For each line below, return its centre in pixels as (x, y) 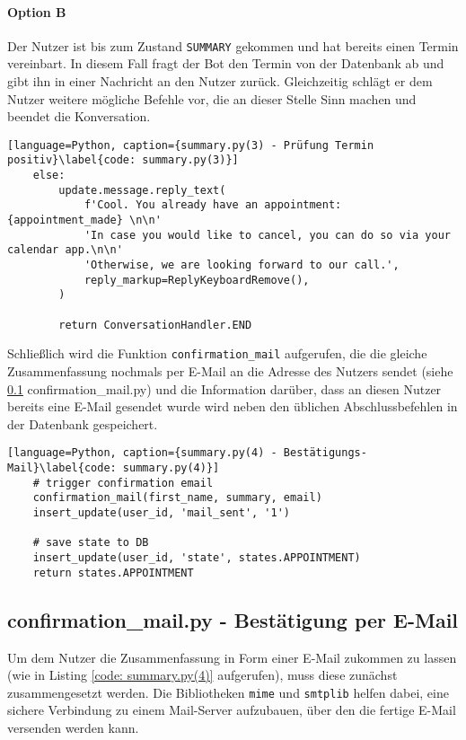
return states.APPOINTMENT (113, 573)
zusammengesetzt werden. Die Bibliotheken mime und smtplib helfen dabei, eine (228, 692)
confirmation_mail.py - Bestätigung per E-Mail (233, 619)
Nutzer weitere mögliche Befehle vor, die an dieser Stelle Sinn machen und (212, 98)
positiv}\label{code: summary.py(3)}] (123, 160)
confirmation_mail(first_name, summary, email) (177, 498)
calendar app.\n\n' (65, 250)
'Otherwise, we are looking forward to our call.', (242, 265)
